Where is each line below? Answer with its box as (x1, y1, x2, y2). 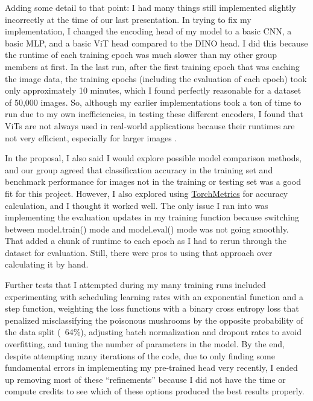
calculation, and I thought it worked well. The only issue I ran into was (5, 199, 268, 211)
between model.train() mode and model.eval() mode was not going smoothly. (5, 222, 289, 235)
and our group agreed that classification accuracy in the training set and (5, 163, 273, 176)
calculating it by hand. (5, 258, 89, 271)
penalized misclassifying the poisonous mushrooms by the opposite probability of (5, 313, 303, 326)
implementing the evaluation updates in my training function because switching (5, 211, 299, 223)
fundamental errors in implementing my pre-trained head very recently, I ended (5, 361, 298, 374)
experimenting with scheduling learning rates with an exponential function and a (5, 290, 303, 303)
